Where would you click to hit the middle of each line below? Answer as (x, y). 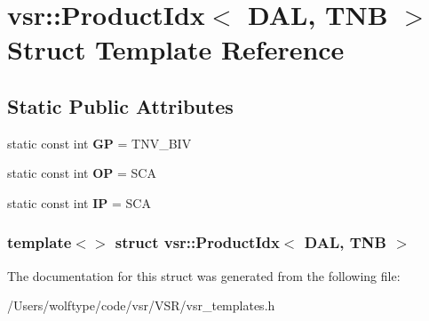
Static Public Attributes (120, 105)
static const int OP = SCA (82, 173)
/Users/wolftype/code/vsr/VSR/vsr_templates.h (141, 305)
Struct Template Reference (176, 49)
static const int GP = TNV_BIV (99, 143)
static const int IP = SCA (79, 202)
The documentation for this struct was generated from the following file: (204, 275)
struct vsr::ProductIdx (197, 242)
